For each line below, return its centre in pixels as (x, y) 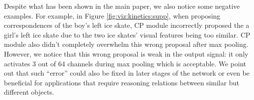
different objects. (29, 92)
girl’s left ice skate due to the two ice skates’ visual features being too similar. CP (127, 34)
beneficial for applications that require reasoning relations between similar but (122, 82)
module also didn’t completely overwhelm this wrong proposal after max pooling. (126, 44)
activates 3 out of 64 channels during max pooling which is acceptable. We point (125, 63)
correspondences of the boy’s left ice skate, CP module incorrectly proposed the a (127, 25)
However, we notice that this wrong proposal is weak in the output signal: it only (126, 53)
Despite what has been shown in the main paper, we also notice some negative (122, 6)
